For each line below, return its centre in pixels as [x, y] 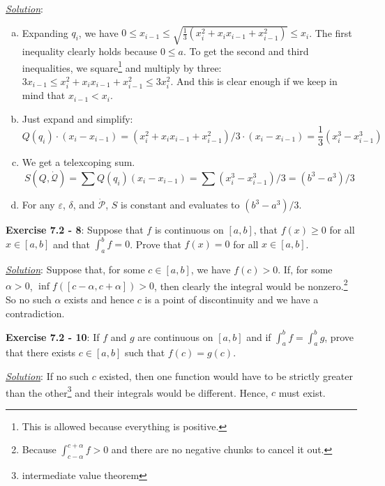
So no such [29, 299]
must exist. [302, 392]
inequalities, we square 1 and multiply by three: [122, 66]
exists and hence [99, 299]
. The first [331, 32]
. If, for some [305, 269]
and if [259, 336]
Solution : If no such [47, 376]
